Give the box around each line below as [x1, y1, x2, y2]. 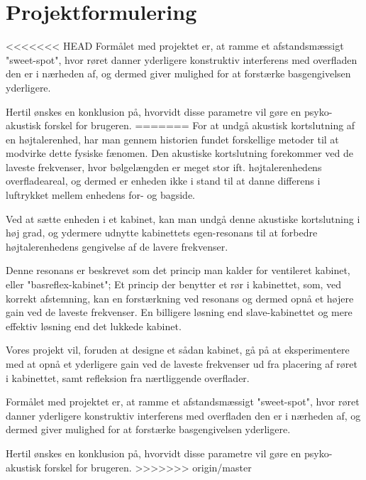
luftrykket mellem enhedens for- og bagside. [6, 187, 196, 202]
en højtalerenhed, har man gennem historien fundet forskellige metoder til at [6, 131, 339, 146]
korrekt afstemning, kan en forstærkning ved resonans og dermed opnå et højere [6, 290, 354, 305]
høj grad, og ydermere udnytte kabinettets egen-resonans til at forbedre [6, 225, 318, 240]
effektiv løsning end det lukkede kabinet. [6, 318, 182, 333]
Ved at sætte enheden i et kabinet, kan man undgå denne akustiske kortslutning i [6, 211, 360, 226]
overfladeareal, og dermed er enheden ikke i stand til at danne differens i [6, 173, 321, 188]
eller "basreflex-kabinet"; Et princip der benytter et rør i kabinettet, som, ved [6, 277, 342, 292]
